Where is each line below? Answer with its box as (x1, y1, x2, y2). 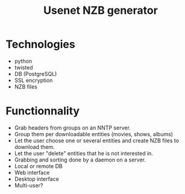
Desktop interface (14, 175, 60, 183)
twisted (14, 64, 33, 71)
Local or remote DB (14, 162, 63, 169)
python (14, 57, 33, 64)
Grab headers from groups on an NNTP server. (14, 124, 131, 131)
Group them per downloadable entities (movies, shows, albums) (14, 130, 173, 137)
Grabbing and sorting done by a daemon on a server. (14, 156, 146, 163)
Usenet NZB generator (43, 4, 158, 17)
